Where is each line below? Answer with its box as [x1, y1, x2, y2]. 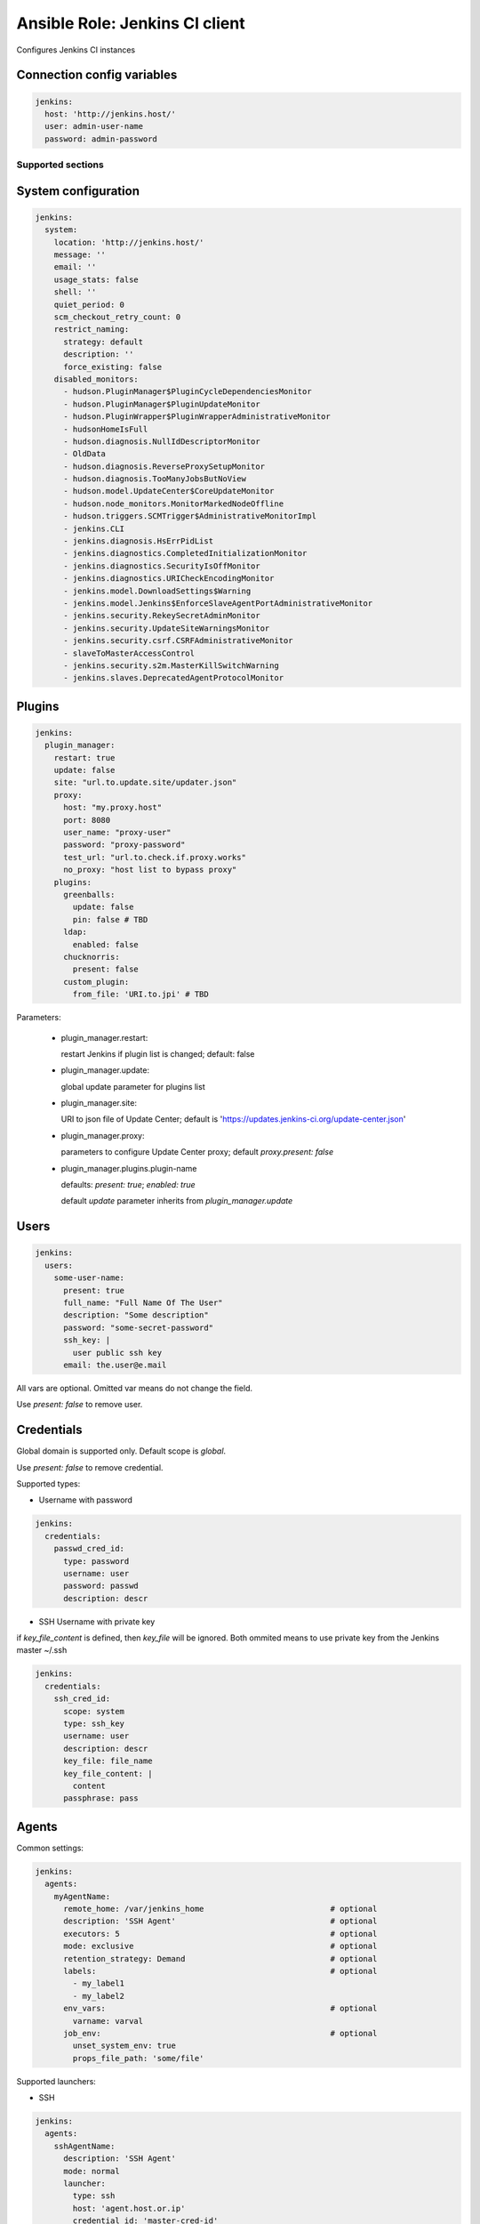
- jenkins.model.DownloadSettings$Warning [63, 585, 252, 596]
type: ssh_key [63, 1719, 124, 1729]
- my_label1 [72, 1978, 124, 1988]
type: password [63, 1556, 130, 1566]
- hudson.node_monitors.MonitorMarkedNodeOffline [63, 498, 284, 509]
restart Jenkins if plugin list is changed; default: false [60, 1048, 255, 1059]
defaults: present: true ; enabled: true [60, 1180, 196, 1190]
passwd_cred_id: [53, 1543, 124, 1554]
